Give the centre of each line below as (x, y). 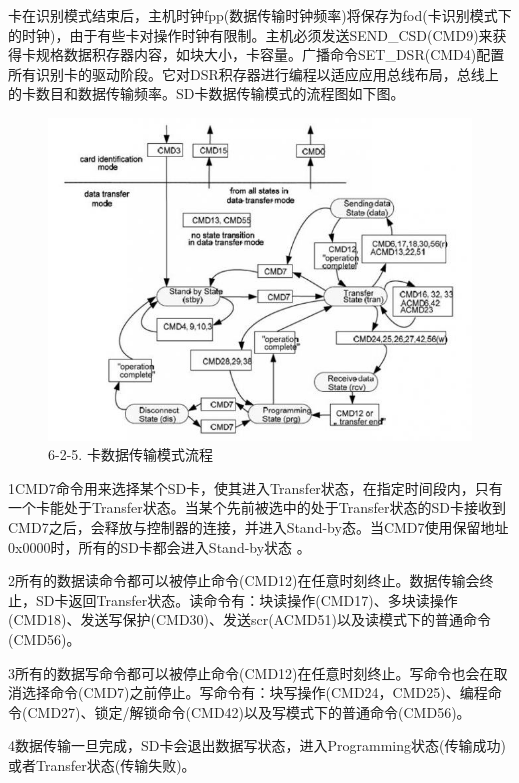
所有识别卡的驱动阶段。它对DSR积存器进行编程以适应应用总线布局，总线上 (253, 73)
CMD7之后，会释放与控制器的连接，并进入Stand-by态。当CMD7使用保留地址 (258, 526)
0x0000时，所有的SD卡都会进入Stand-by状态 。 (159, 546)
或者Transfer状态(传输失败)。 (102, 764)
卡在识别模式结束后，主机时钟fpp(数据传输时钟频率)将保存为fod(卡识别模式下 (260, 15)
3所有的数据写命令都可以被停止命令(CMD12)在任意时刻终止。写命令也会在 (251, 672)
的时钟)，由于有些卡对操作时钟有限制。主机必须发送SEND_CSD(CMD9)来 (250, 34)
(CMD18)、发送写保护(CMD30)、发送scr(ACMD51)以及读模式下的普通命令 (249, 619)
